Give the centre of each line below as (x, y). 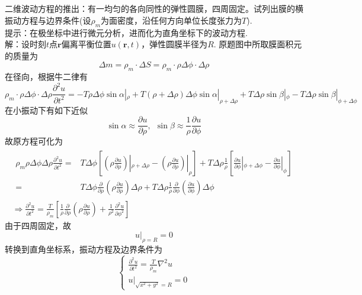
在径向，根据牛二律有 (46, 77)
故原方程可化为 (34, 141)
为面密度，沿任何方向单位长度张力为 (172, 20)
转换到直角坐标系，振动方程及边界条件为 (84, 249)
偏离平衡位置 (86, 44)
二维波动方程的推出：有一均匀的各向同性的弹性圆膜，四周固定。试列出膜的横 (154, 9)
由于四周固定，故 (38, 225)
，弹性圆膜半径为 (174, 44)
